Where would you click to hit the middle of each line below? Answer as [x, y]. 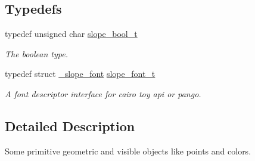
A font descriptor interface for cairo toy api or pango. [103, 93]
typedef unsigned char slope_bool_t [71, 34]
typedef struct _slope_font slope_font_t [80, 74]
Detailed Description [70, 126]
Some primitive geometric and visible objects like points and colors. [128, 151]
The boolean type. [36, 53]
